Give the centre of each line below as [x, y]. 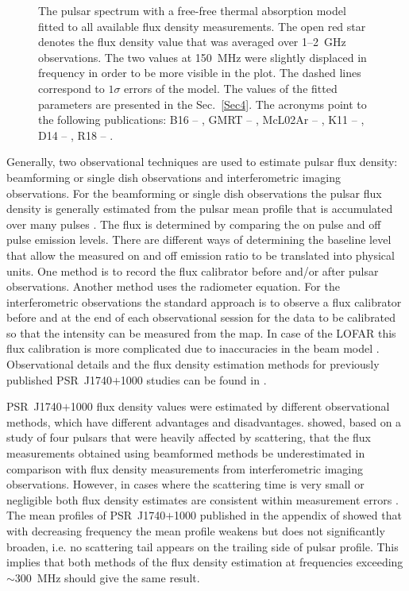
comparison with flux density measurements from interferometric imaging [185, 468]
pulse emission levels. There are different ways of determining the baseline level [199, 239]
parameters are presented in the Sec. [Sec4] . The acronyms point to [203, 104]
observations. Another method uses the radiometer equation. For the [173, 286]
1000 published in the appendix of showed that [288, 515]
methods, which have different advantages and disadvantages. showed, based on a [204, 421]
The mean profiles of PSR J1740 [86, 515]
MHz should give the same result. [118, 577]
